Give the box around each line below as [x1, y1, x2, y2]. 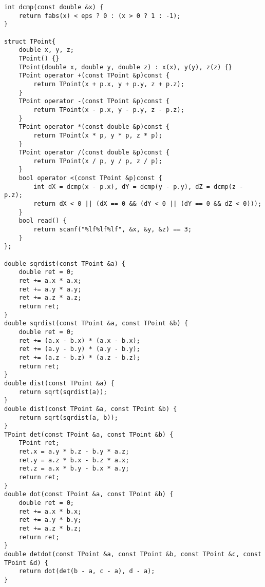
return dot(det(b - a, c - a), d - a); [18, 568, 155, 575]
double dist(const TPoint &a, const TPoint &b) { [4, 405, 177, 413]
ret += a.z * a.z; [18, 294, 82, 302]
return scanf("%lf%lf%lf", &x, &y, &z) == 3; [33, 226, 192, 233]
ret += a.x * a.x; [18, 277, 82, 284]
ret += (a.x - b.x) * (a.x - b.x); [18, 337, 140, 344]
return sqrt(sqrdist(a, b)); [18, 414, 118, 421]
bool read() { [18, 217, 67, 225]
